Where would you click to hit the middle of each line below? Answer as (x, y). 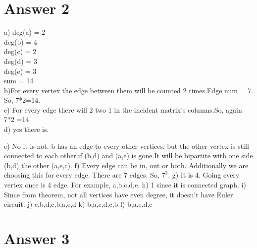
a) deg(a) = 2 (25, 32)
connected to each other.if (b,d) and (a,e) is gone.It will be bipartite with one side (128, 155)
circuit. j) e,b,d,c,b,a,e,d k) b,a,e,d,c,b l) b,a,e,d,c (78, 204)
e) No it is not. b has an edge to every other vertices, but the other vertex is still (127, 146)
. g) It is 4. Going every (204, 175)
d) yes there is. (26, 129)
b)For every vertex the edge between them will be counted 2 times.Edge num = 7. (128, 90)
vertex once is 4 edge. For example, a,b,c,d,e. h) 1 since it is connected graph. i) (125, 185)
